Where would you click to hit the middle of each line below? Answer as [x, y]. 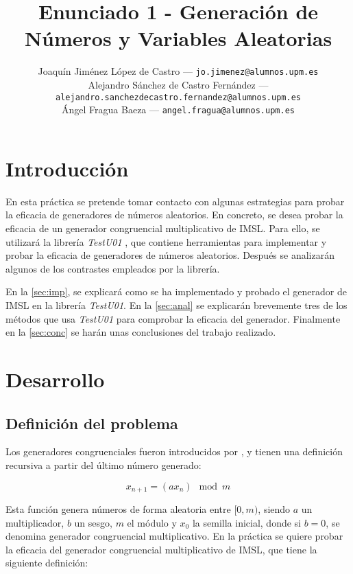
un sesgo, [93, 522]
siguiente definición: [47, 563]
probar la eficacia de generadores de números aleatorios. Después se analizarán [170, 255]
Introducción [67, 168]
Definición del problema [92, 423]
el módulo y [152, 522]
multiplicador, [35, 522]
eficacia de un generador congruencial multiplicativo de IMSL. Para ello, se [163, 228]
